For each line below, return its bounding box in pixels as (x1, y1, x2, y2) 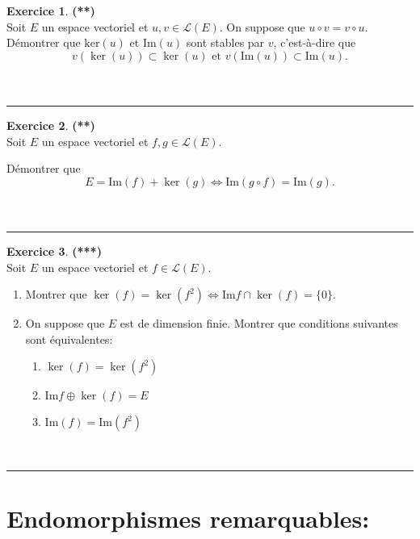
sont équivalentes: (25, 330, 113, 347)
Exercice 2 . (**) (6, 116, 95, 133)
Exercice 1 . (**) (6, 2, 95, 19)
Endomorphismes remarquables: (6, 502, 370, 535)
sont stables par (186, 34, 265, 51)
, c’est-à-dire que (273, 34, 356, 51)
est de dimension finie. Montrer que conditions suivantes (120, 315, 398, 332)
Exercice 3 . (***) (6, 242, 102, 259)
